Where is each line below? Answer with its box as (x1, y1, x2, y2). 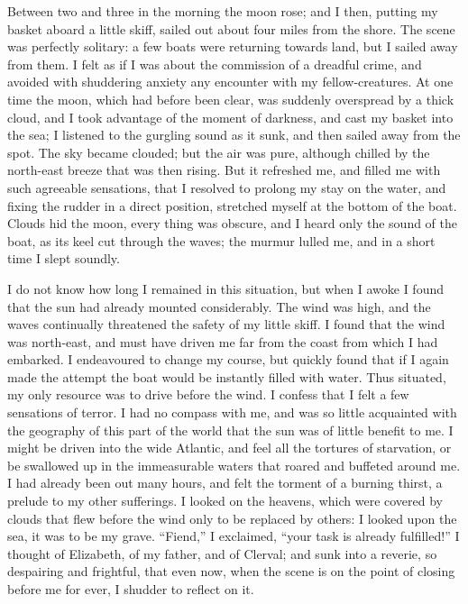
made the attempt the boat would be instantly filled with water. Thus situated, (7, 367, 446, 386)
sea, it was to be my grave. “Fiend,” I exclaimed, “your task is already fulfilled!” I (7, 526, 460, 545)
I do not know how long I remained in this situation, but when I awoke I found (7, 279, 444, 297)
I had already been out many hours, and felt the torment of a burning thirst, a (7, 473, 443, 492)
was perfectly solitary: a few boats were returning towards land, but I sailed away (7, 37, 458, 56)
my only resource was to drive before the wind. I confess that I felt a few (7, 385, 409, 404)
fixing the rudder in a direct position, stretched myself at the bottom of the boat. (7, 196, 457, 215)
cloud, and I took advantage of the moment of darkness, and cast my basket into (7, 107, 454, 126)
